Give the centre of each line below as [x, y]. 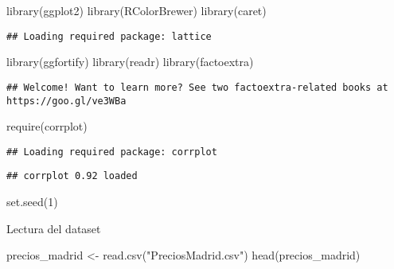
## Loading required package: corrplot [112, 152]
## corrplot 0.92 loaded [72, 176]
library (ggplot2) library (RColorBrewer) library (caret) [137, 10]
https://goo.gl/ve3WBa [66, 101]
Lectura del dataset [54, 228]
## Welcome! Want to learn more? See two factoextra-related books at [197, 87]
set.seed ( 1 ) [32, 202]
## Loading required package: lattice [109, 36]
